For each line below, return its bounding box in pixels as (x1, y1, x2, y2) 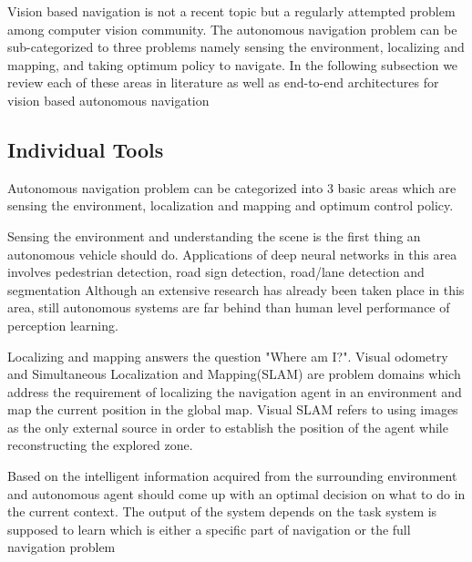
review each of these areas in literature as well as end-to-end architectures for (7, 73, 439, 92)
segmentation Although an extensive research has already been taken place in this (7, 280, 465, 299)
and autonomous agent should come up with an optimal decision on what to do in (7, 484, 466, 503)
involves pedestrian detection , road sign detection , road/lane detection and (7, 262, 425, 281)
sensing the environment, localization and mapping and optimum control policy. (7, 196, 454, 215)
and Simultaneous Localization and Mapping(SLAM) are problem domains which (7, 364, 461, 383)
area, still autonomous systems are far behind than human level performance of (7, 298, 450, 317)
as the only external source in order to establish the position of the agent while (7, 417, 448, 436)
